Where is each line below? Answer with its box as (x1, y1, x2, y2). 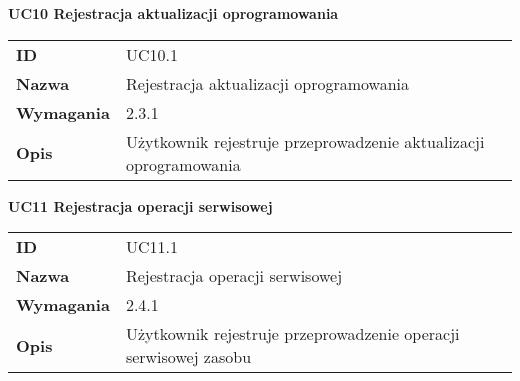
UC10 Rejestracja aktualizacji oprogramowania (8, 3, 339, 23)
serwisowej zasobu (125, 345, 252, 369)
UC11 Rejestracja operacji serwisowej (8, 195, 273, 216)
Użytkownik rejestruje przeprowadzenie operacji (125, 322, 460, 346)
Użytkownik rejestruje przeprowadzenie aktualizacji (125, 129, 485, 153)
